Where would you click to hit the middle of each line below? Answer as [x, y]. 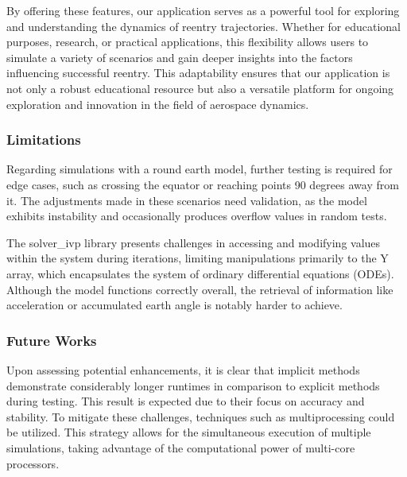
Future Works [52, 340]
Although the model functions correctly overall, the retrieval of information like [200, 289]
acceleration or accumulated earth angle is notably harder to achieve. [174, 305]
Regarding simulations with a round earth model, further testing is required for [200, 169]
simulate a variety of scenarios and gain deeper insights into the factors [180, 57]
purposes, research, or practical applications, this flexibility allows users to [188, 42]
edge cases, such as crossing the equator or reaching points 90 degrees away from [203, 184]
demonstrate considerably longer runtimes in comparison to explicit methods [193, 385]
